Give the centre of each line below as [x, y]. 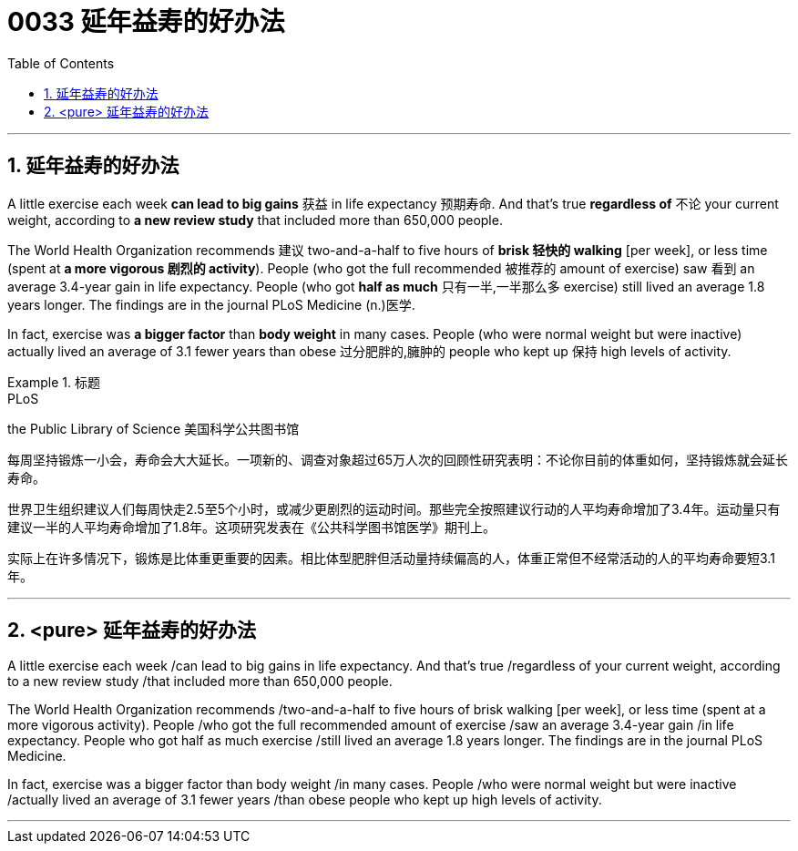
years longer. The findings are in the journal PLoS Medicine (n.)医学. [211, 304]
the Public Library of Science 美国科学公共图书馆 [153, 428]
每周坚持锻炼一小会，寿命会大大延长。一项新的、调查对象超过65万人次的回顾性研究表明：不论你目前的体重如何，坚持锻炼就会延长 [398, 459]
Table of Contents [61, 63]
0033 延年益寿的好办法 [146, 22]
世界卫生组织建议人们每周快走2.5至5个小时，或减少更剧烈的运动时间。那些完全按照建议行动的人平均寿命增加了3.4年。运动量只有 [394, 508]
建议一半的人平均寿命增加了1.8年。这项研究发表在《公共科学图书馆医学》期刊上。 [252, 527]
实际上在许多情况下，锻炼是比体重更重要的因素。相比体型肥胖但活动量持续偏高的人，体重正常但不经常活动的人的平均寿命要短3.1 [391, 558]
